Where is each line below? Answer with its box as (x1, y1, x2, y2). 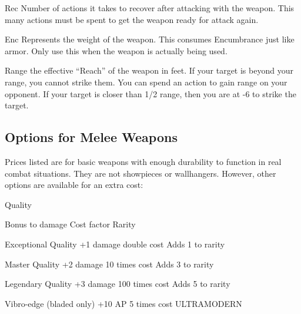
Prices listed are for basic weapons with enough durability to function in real (5, 155, 282, 167)
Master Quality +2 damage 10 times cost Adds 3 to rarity (5, 257, 214, 270)
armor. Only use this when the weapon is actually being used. (5, 44, 228, 57)
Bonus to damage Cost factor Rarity (5, 218, 136, 230)
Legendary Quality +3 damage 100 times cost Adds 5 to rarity (5, 277, 230, 290)
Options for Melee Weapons (5, 128, 178, 146)
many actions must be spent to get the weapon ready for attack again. (5, 13, 259, 25)
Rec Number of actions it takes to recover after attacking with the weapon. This (5, 2, 295, 14)
